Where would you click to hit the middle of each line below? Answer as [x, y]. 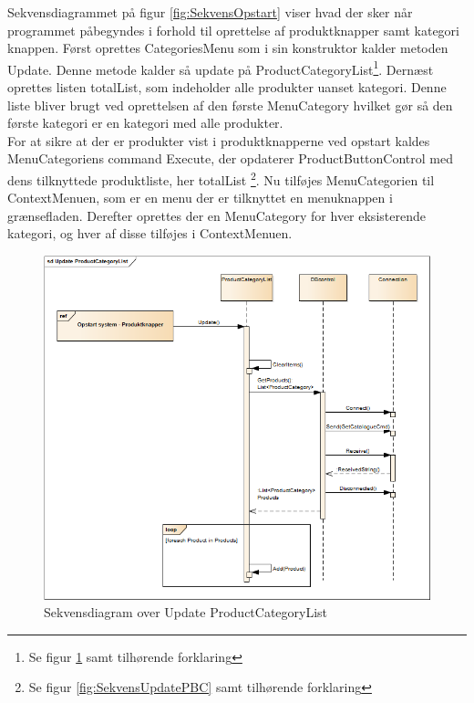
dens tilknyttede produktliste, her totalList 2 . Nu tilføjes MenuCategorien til [221, 178]
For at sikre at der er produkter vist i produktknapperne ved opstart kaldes [219, 140]
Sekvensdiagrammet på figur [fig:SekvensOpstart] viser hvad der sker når [210, 12]
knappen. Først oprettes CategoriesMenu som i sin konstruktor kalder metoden [228, 48]
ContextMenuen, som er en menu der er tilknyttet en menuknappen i [200, 198]
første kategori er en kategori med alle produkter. [145, 123]
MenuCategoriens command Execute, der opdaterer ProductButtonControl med [230, 158]
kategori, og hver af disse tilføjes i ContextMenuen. [150, 233]
